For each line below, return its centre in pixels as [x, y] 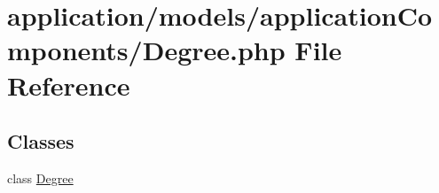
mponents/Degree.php [146, 50]
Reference [69, 85]
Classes [41, 141]
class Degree [40, 178]
